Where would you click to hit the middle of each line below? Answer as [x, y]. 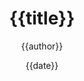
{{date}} [42, 65]
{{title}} [42, 18]
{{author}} [42, 46]
